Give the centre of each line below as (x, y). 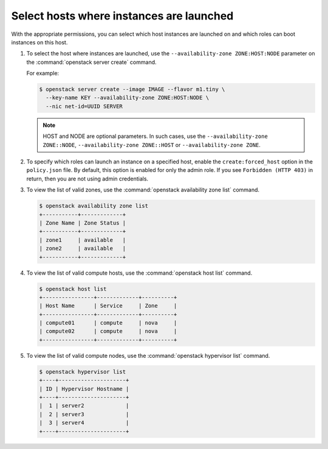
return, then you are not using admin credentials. (87, 179)
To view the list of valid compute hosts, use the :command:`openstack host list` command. (139, 273)
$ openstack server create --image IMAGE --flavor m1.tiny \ (132, 89)
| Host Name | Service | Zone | (108, 306)
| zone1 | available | (83, 240)
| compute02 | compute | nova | (108, 331)
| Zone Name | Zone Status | (83, 223)
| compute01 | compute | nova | (108, 323)
